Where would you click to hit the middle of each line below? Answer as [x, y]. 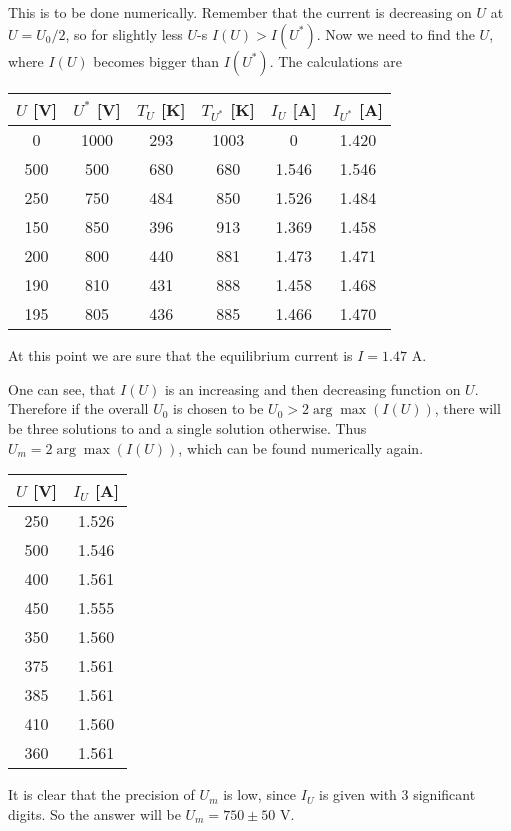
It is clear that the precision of [101, 794]
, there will [467, 408]
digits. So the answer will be [94, 813]
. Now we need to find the [395, 33]
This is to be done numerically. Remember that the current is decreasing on [240, 12]
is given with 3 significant [397, 794]
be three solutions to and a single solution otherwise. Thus [187, 428]
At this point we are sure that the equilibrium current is [180, 355]
